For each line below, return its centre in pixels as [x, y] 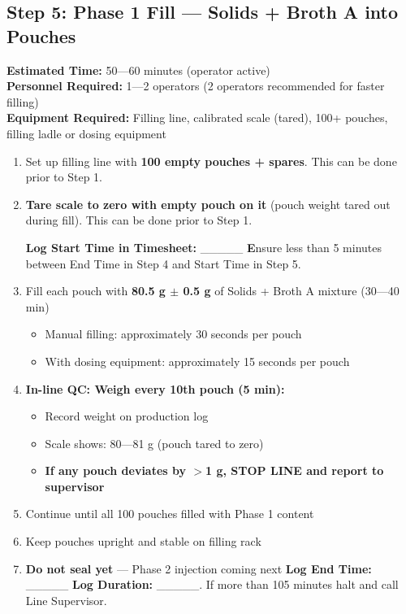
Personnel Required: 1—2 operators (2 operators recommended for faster [196, 86]
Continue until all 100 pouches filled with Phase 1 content [170, 514]
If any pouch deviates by [116, 470]
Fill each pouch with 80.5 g [95, 291]
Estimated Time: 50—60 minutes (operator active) [138, 70]
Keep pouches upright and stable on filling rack [143, 541]
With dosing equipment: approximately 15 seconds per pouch [197, 361]
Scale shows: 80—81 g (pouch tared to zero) [154, 443]
